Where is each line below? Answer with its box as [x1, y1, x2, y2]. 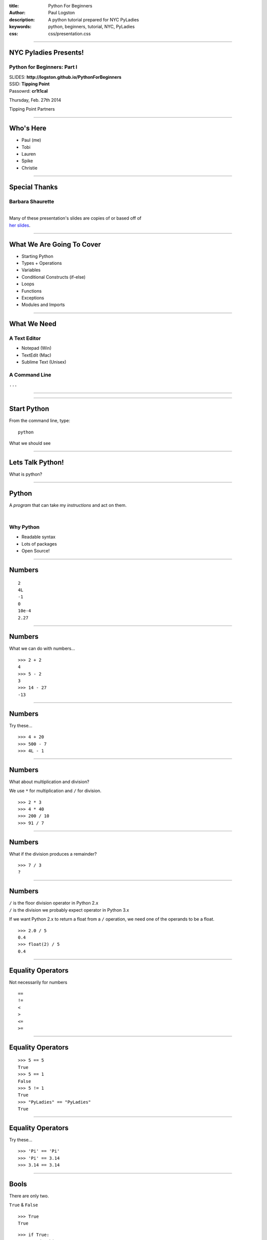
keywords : [9, 24, 32, 30]
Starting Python [21, 253, 54, 259]
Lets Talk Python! [9, 458, 64, 466]
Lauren [21, 151, 36, 157]
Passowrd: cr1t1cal [9, 88, 48, 94]
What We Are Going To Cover [9, 240, 101, 248]
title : [9, 3, 19, 8]
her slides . [9, 222, 31, 228]
